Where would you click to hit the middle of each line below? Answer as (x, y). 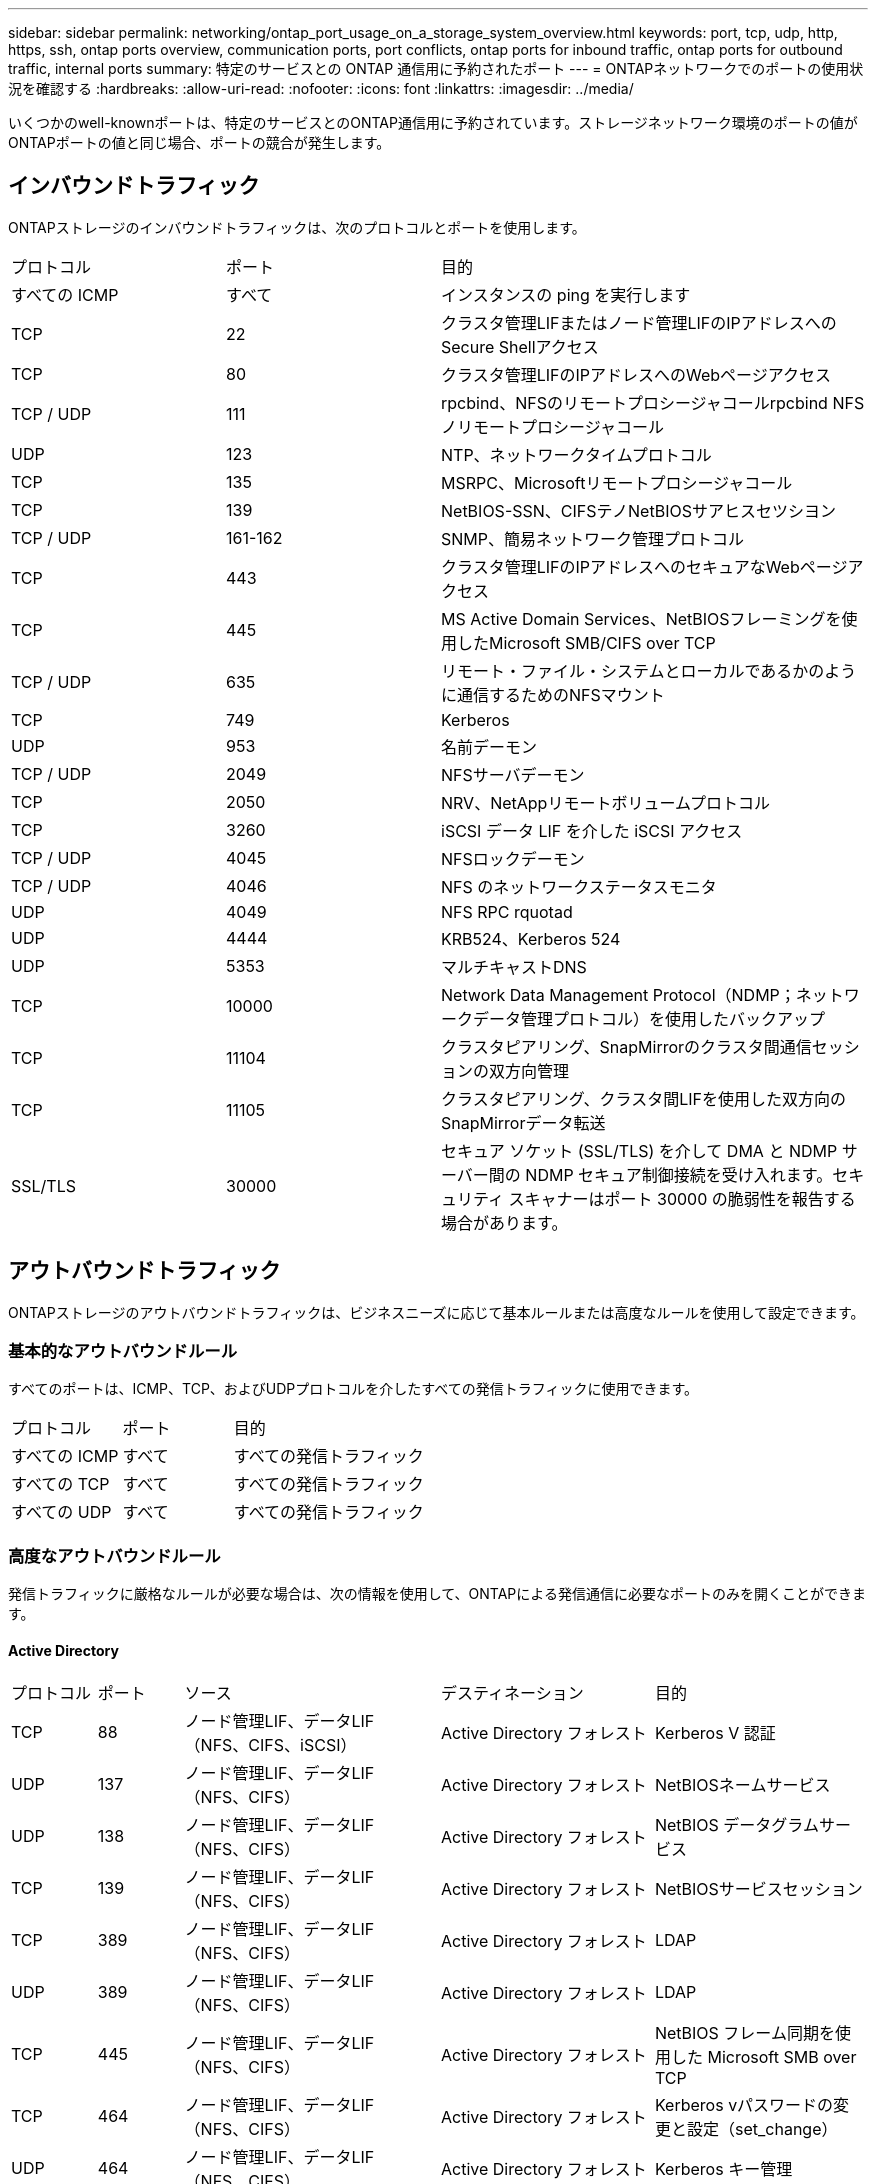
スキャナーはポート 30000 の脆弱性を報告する (682, 1198)
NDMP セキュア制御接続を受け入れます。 (679, 1174)
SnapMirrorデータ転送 (523, 1122)
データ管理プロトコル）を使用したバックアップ (649, 1018)
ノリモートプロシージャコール (552, 426)
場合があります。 (504, 1222)
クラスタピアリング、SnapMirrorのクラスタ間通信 (626, 1046)
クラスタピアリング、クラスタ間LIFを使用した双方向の (644, 1098)
